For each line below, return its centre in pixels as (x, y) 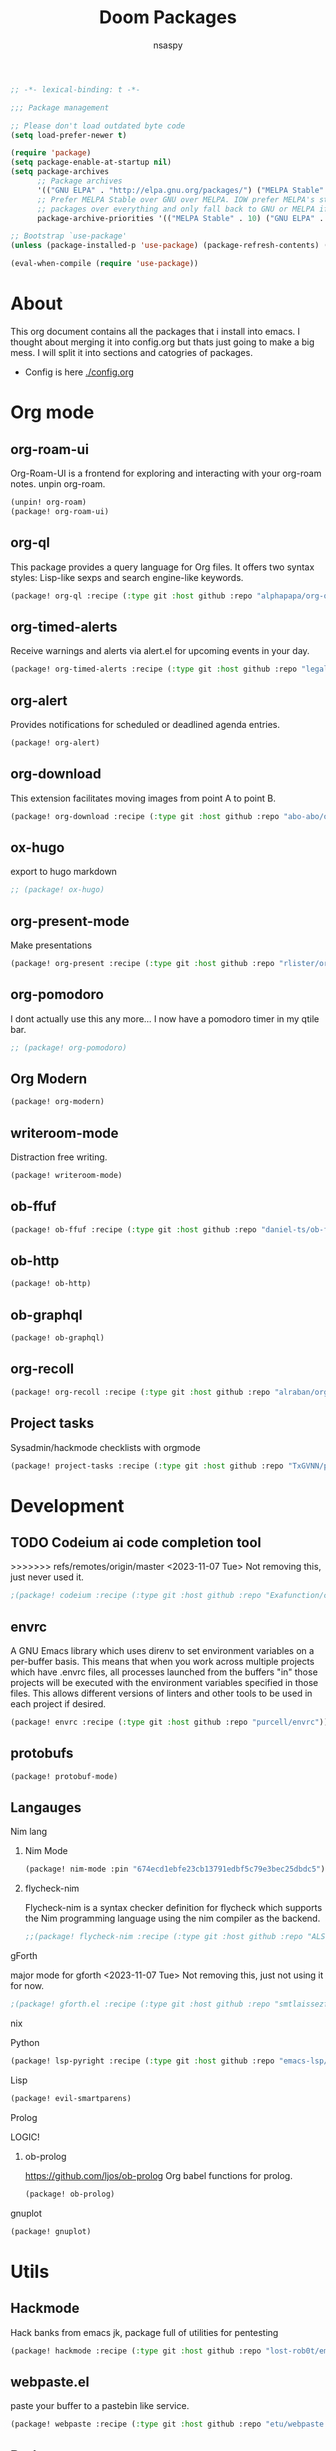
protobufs (42, 1753)
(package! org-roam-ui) (60, 511)
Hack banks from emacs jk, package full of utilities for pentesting (144, 2332)
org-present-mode (70, 921)
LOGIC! (25, 2137)
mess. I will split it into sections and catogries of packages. (131, 352)
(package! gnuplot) (51, 2231)
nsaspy (168, 45)
